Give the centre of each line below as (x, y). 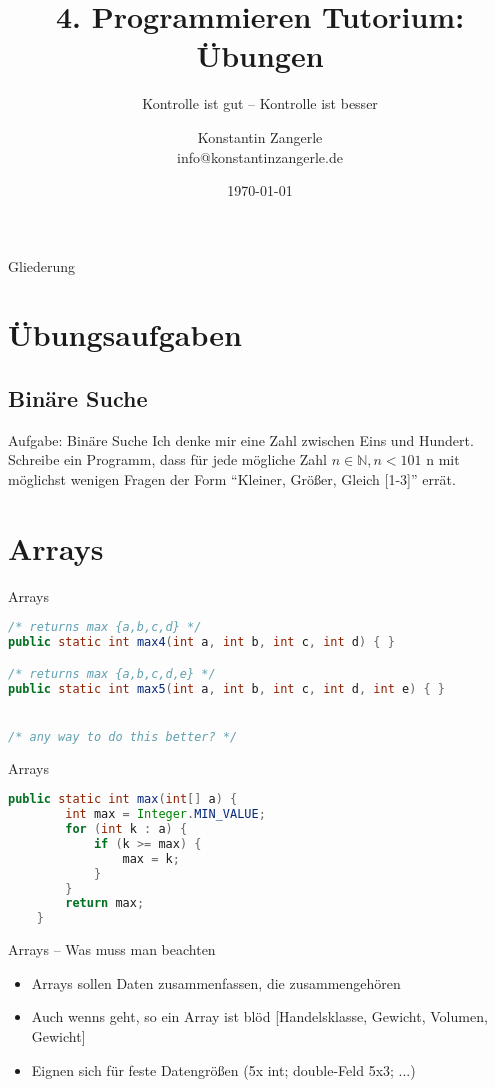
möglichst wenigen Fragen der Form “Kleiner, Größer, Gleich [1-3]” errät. (232, 479)
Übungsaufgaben (125, 334)
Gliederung (42, 265)
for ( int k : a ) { (126, 829)
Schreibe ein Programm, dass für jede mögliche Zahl (168, 459)
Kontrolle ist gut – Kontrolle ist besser (260, 103)
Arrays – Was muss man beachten (112, 949)
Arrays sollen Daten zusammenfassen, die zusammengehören (216, 982)
